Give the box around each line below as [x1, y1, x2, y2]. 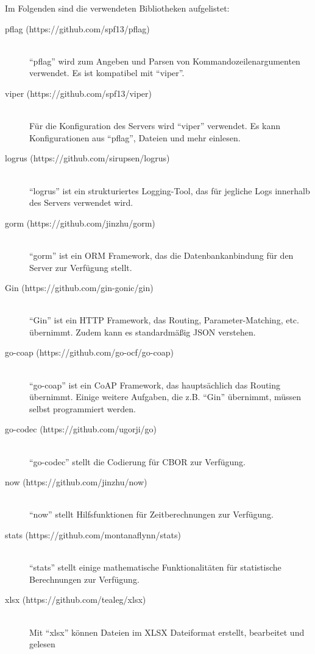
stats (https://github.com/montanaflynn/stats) [5, 529, 181, 541]
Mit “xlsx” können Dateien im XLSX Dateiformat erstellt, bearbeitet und [29, 625, 305, 638]
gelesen [29, 638, 55, 650]
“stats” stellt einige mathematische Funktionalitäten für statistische [29, 561, 281, 574]
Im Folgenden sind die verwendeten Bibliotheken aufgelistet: [5, 2, 230, 14]
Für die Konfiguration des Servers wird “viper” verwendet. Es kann [29, 119, 281, 132]
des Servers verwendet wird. [29, 196, 133, 209]
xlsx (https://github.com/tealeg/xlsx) [5, 593, 146, 606]
